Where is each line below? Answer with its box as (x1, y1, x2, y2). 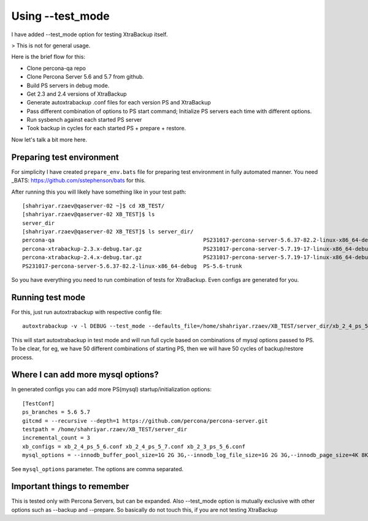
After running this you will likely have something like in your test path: (11, 188, 186, 195)
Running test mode (11, 292, 86, 302)
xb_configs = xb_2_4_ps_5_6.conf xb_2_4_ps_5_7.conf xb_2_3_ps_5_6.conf (22, 443, 245, 450)
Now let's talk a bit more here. (11, 136, 88, 143)
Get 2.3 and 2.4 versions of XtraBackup (26, 90, 127, 98)
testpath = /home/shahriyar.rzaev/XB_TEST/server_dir (22, 426, 187, 433)
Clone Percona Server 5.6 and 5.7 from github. (26, 73, 144, 80)
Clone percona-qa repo (26, 65, 86, 72)
